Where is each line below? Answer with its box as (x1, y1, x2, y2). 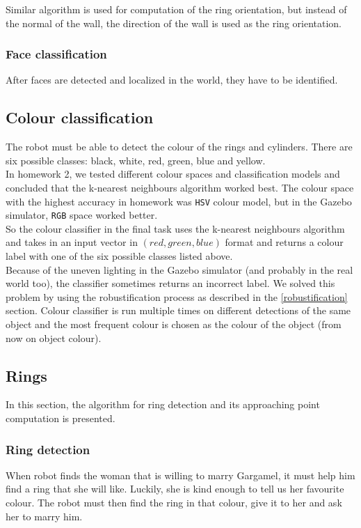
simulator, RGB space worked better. (6, 208, 158, 222)
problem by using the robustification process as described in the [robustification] (6, 289, 348, 304)
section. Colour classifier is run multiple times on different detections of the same (6, 303, 351, 318)
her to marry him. (6, 508, 83, 523)
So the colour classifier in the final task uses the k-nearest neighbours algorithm (6, 221, 345, 235)
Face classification (6, 45, 107, 63)
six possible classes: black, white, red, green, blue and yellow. (6, 153, 266, 167)
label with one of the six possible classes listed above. (6, 249, 233, 263)
